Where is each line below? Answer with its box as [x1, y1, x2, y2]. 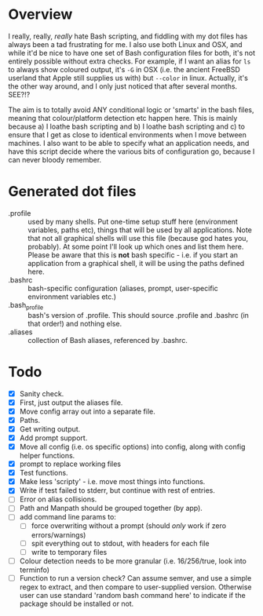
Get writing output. [19, 424, 81, 433]
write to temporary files [31, 547, 108, 556]
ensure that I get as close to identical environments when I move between [8, 129, 247, 139]
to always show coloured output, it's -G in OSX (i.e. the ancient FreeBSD [8, 64, 241, 74]
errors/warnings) [31, 530, 86, 539]
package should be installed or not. [19, 599, 134, 608]
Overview [8, 5, 73, 24]
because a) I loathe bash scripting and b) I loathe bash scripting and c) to [8, 122, 246, 131]
